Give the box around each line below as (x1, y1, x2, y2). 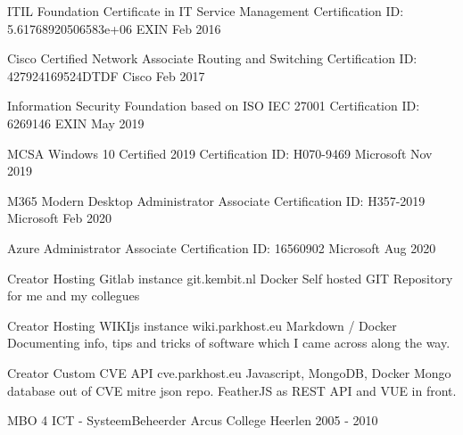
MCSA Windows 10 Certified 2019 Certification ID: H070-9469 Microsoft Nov (7, 144, 433, 162)
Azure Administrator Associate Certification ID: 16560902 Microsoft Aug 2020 (7, 238, 436, 257)
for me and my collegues (7, 286, 140, 305)
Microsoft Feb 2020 (7, 209, 112, 227)
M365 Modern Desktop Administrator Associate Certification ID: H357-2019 (7, 191, 426, 209)
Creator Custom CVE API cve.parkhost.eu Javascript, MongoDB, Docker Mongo (7, 363, 451, 382)
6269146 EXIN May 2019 (7, 113, 145, 132)
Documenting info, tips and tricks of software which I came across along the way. (7, 333, 451, 352)
